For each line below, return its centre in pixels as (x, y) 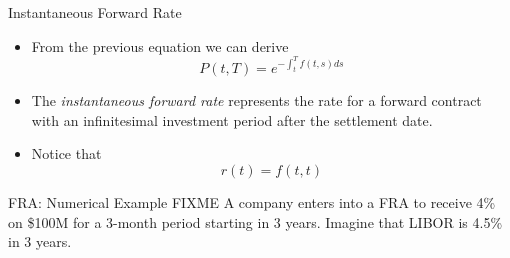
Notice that (66, 153)
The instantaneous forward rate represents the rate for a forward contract (256, 100)
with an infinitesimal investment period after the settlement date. (232, 119)
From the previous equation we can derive (160, 45)
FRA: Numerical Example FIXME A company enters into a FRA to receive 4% (252, 201)
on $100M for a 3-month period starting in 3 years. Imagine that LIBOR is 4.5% (255, 221)
